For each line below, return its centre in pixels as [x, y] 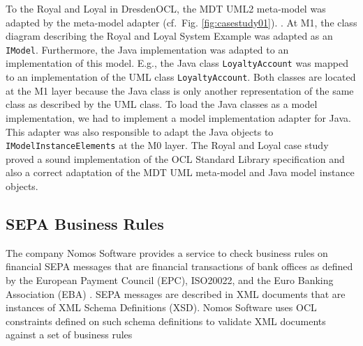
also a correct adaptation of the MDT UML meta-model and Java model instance [180, 172]
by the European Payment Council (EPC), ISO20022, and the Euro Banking [170, 280]
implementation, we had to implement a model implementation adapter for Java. [178, 117]
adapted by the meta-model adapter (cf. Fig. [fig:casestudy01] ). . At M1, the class [181, 22]
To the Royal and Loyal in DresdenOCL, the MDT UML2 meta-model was [166, 8]
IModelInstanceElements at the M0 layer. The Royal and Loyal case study [167, 145]
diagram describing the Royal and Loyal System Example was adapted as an [169, 36]
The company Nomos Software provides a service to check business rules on [167, 252]
